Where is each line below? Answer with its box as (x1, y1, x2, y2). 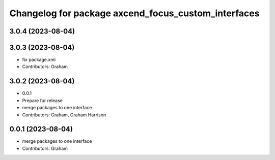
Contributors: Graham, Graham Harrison (22, 112, 106, 118)
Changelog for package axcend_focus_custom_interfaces (9, 8, 260, 19)
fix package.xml (22, 56, 56, 63)
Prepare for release (22, 97, 63, 104)
